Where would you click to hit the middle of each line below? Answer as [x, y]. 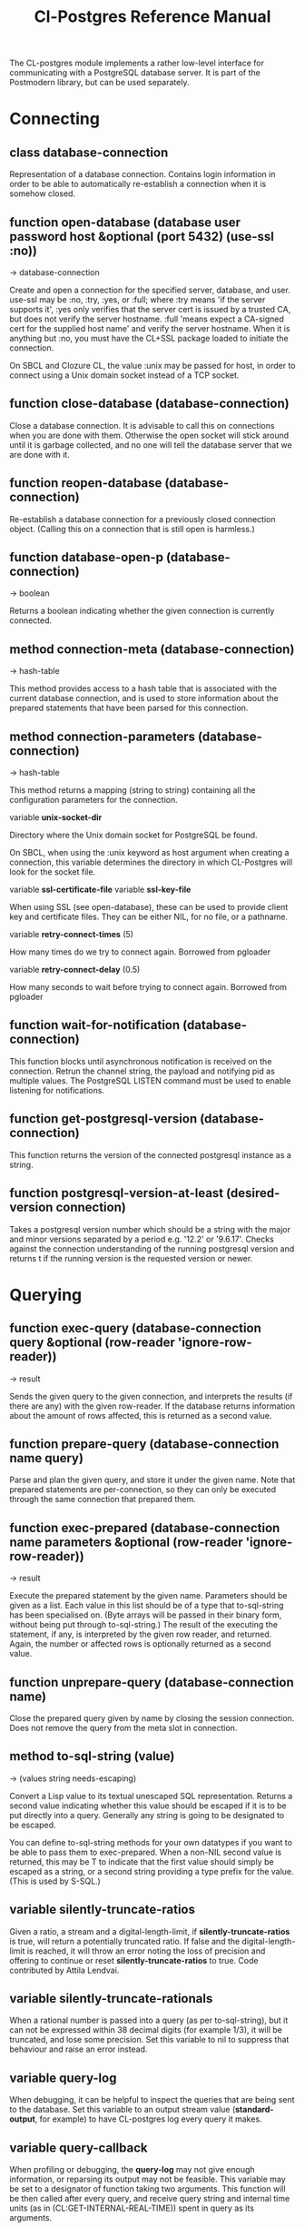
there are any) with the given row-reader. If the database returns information [152, 1406]
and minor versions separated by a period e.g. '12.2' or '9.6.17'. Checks [142, 1239]
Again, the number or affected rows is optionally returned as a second [140, 1644]
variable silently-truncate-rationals [111, 1999]
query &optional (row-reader [92, 1343]
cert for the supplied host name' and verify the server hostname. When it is [150, 328]
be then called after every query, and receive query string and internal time [150, 2198]
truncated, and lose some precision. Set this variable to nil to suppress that [149, 2040]
